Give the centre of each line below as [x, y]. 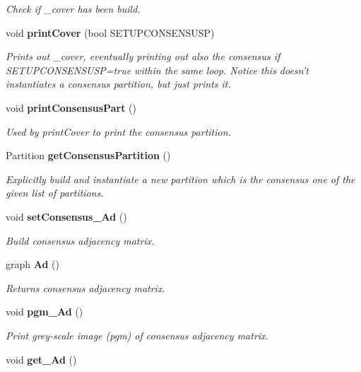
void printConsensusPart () [71, 107]
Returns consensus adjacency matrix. [85, 287]
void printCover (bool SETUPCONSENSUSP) [110, 32]
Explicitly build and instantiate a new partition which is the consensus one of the [180, 179]
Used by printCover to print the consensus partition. [118, 131]
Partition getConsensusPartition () [88, 155]
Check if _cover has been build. [73, 8]
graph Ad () [32, 264]
